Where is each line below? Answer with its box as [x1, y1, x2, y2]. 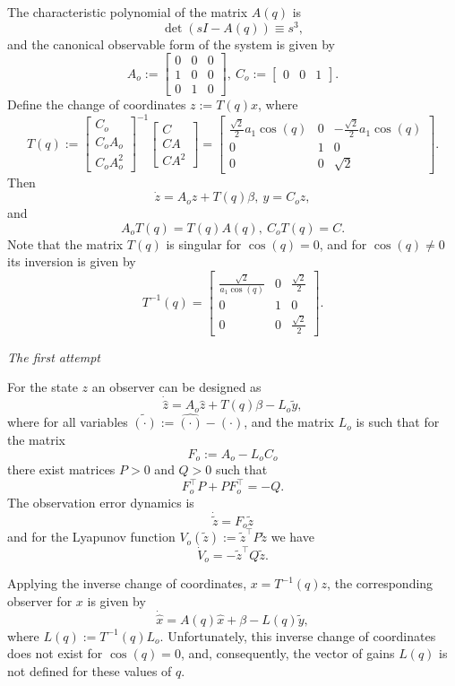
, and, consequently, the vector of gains [180, 644, 395, 663]
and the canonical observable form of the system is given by [7, 34, 335, 53]
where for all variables [7, 412, 128, 431]
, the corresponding [327, 574, 434, 593]
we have [270, 527, 314, 546]
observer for [7, 591, 73, 610]
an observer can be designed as [91, 378, 262, 396]
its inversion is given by [7, 252, 136, 271]
